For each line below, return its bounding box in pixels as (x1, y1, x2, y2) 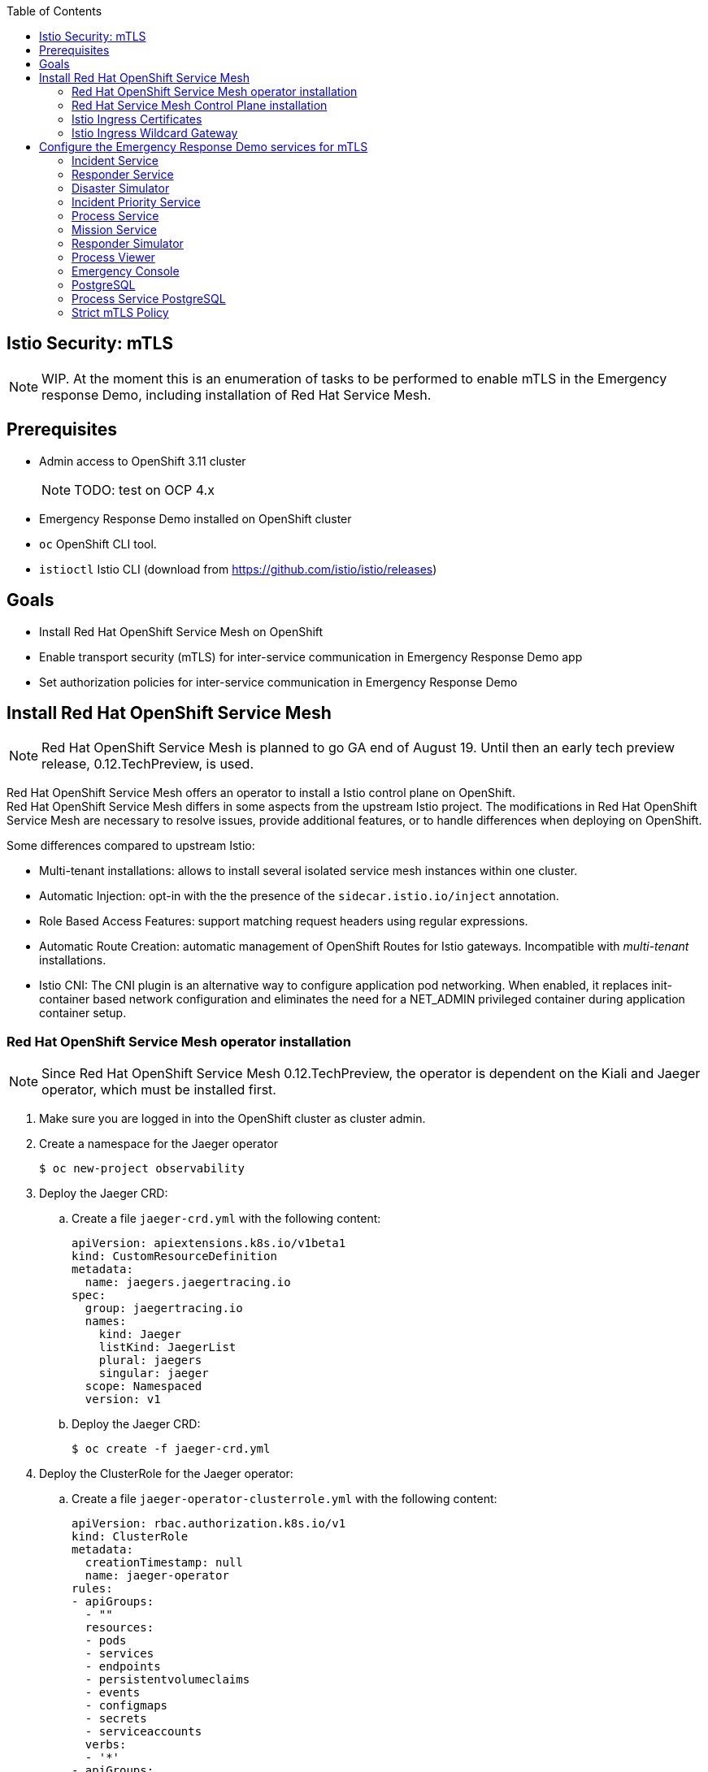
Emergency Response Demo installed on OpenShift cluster (39, 511, 352, 526)
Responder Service (72, 167, 174, 181)
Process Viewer (72, 250, 155, 264)
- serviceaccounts (85, 1725, 202, 1739)
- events (85, 1686, 141, 1700)
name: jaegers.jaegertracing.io (85, 1276, 291, 1289)
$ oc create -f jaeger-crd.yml (72, 1442, 271, 1456)
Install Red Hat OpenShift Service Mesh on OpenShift (39, 624, 324, 639)
